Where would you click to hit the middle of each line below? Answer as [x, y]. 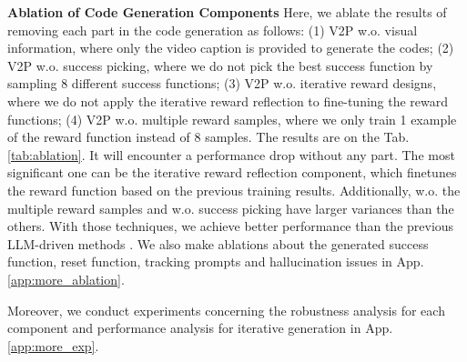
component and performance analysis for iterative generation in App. [200, 328]
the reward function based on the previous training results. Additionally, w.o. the [234, 190]
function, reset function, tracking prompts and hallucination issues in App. [216, 261]
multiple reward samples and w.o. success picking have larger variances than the [231, 208]
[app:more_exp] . [53, 345]
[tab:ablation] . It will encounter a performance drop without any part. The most [231, 154]
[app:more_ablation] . [66, 279]
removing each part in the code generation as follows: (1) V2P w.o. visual [213, 30]
